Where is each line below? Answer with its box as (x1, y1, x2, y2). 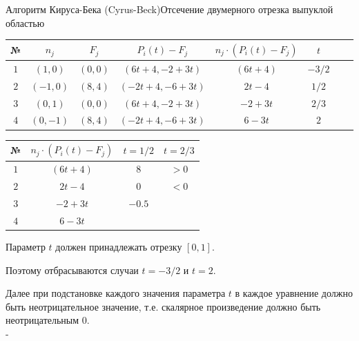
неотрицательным (6, 313, 79, 327)
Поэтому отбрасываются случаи (6, 262, 139, 277)
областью (6, 15, 45, 30)
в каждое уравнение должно (235, 286, 353, 300)
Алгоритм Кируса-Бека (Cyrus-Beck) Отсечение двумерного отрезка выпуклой (6, 2, 333, 16)
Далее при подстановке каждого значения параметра (6, 286, 226, 300)
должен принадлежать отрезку (55, 239, 182, 253)
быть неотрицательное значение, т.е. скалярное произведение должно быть (6, 299, 321, 313)
